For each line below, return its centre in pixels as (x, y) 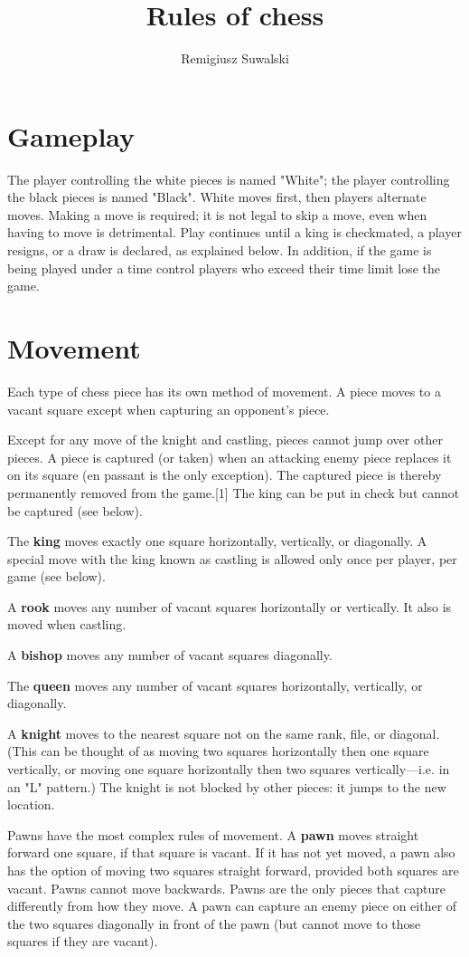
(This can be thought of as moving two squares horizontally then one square (218, 751)
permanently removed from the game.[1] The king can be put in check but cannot (234, 492)
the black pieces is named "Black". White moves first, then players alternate (217, 197)
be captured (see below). (75, 510)
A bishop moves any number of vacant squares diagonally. (170, 655)
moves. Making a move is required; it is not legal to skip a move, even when (217, 214)
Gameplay (71, 135)
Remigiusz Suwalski (235, 58)
